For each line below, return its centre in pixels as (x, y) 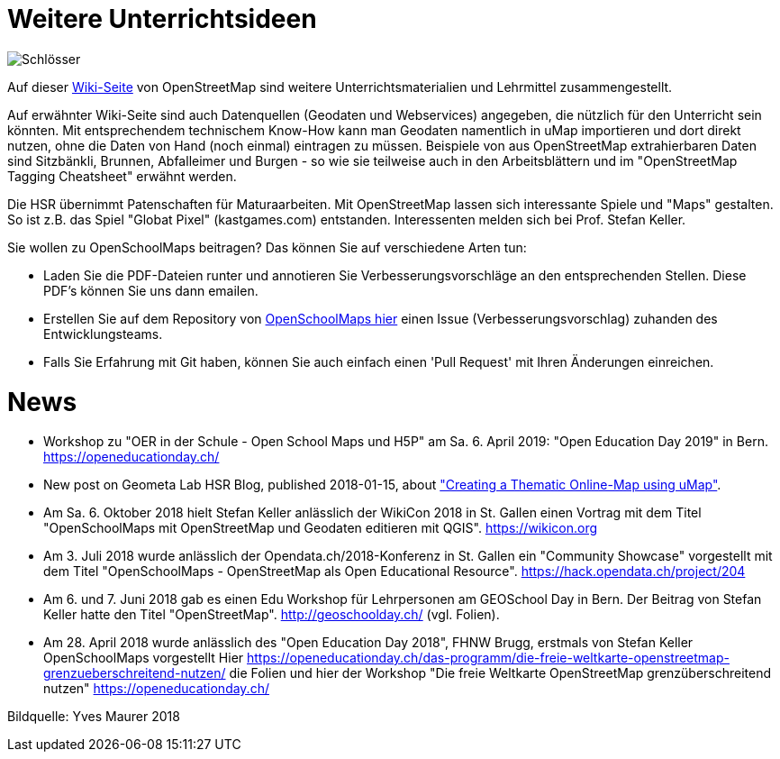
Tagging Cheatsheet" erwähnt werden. (122, 176)
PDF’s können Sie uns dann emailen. (151, 290)
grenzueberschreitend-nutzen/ (135, 673)
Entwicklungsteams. (103, 334)
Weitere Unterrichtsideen (162, 19)
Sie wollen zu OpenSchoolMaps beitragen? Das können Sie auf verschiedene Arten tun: (267, 247)
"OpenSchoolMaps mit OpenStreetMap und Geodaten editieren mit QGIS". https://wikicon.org (321, 528)
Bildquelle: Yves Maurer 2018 (94, 717)
